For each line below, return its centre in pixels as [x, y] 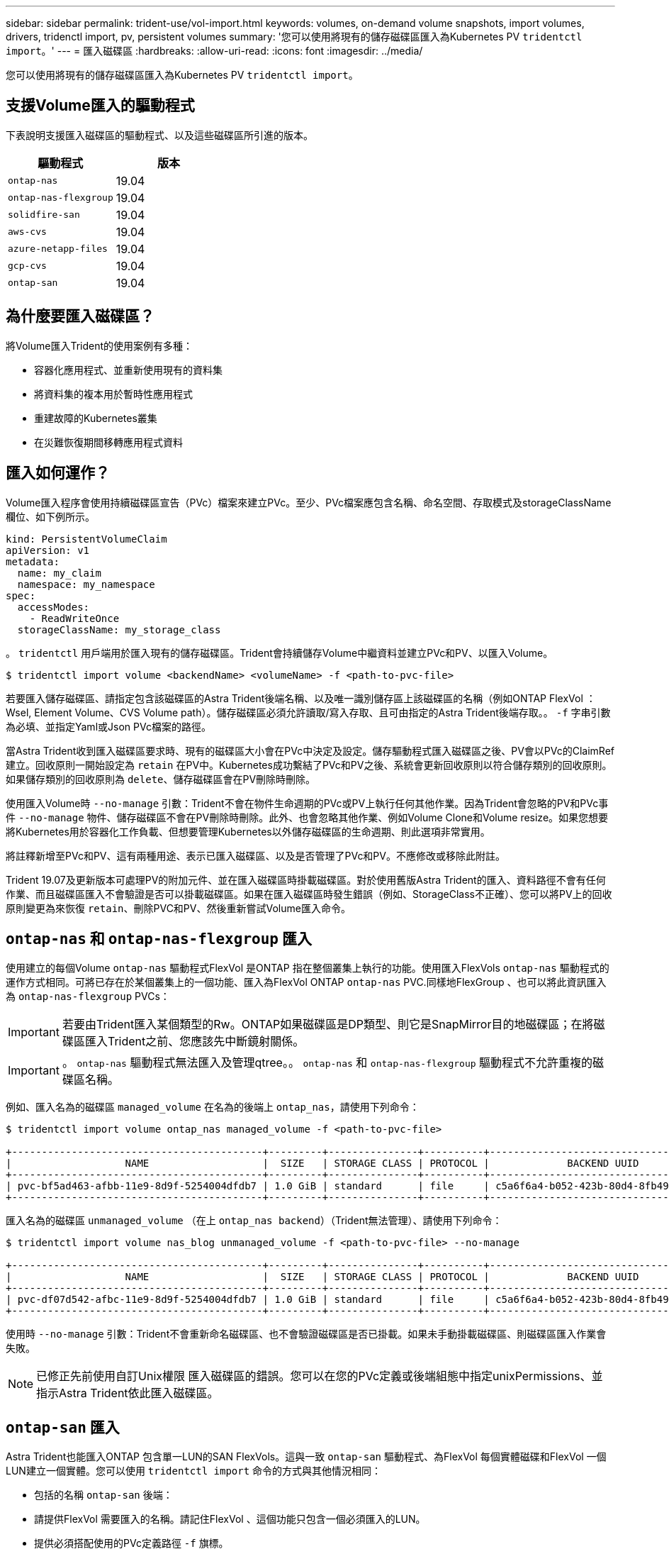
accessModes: [54, 607]
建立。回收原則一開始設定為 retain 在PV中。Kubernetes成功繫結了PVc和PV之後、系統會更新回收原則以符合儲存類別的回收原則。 [309, 765]
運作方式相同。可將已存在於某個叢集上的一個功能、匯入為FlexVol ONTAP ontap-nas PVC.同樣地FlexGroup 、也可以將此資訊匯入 [306, 982]
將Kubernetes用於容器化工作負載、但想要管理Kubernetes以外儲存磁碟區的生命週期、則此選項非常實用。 [248, 831]
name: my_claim [59, 573]
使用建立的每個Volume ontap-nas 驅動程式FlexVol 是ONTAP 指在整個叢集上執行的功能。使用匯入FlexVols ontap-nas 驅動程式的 [308, 968]
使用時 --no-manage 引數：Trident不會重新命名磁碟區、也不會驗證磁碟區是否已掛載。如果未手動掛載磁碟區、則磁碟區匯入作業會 [306, 1334]
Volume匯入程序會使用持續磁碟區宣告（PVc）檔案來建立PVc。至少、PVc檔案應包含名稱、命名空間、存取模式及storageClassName [309, 502]
